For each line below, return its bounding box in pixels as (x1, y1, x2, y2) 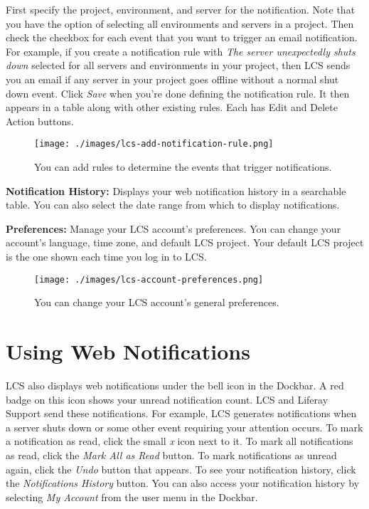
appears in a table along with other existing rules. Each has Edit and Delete (6, 100, 338, 115)
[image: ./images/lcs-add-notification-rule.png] (34, 139, 274, 149)
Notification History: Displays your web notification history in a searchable (6, 183, 346, 198)
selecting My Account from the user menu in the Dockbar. (6, 489, 258, 504)
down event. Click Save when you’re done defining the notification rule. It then (6, 85, 350, 100)
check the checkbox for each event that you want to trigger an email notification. (6, 30, 358, 45)
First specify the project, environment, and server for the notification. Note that (6, 2, 355, 16)
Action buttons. (6, 113, 74, 128)
